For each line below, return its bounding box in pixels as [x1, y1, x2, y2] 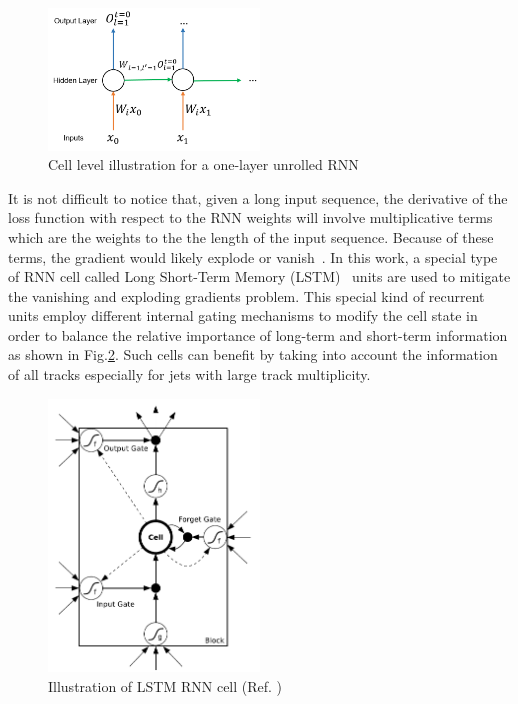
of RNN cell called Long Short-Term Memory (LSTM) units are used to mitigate [8, 266, 511, 287]
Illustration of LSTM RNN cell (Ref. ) [48, 676, 283, 697]
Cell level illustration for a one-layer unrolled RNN [48, 154, 359, 175]
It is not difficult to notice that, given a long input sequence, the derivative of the [8, 187, 508, 208]
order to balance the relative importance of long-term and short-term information [8, 324, 508, 345]
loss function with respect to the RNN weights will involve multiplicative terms [8, 207, 493, 228]
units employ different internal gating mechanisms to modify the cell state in [8, 305, 478, 326]
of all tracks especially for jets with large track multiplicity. [8, 364, 371, 385]
